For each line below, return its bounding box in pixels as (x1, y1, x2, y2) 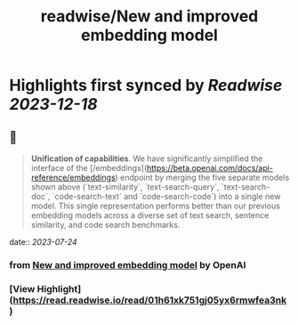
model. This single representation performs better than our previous (30, 200, 280, 211)
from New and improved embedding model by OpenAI (9, 258, 246, 271)
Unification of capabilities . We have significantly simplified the (30, 153, 263, 164)
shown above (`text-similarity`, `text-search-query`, (30, 182, 220, 192)
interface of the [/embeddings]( (30, 163, 148, 173)
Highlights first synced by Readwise (9, 76, 283, 95)
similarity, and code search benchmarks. (30, 220, 181, 230)
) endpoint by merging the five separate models (115, 172, 290, 183)
